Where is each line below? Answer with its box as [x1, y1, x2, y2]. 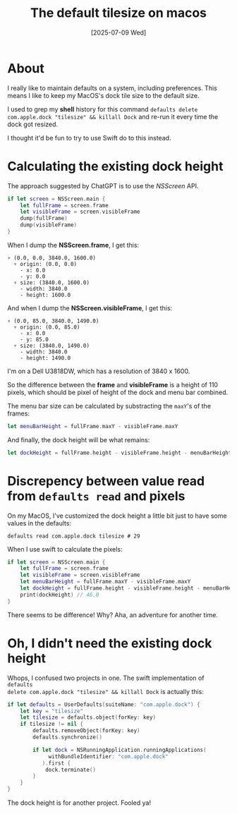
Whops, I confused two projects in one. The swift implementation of [7, 674, 205, 682]
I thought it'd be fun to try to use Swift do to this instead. [7, 133, 171, 142]
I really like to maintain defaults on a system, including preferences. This [7, 83, 217, 92]
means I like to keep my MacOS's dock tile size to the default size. [7, 91, 200, 99]
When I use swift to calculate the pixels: [7, 545, 123, 553]
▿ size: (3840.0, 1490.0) [13, 342, 90, 349]
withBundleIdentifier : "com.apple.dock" [48, 753, 169, 760]
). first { [42, 760, 71, 767]
